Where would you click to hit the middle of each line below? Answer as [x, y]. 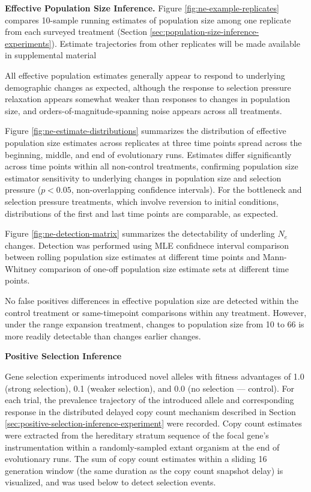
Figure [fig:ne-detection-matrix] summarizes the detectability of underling [140, 233]
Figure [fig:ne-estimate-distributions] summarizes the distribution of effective [146, 131]
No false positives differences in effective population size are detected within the [152, 301]
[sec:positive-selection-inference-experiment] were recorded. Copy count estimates [153, 423]
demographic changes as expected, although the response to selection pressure [148, 87]
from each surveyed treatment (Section [76, 32]
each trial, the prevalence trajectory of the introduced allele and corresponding [149, 400]
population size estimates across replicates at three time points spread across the [153, 142]
